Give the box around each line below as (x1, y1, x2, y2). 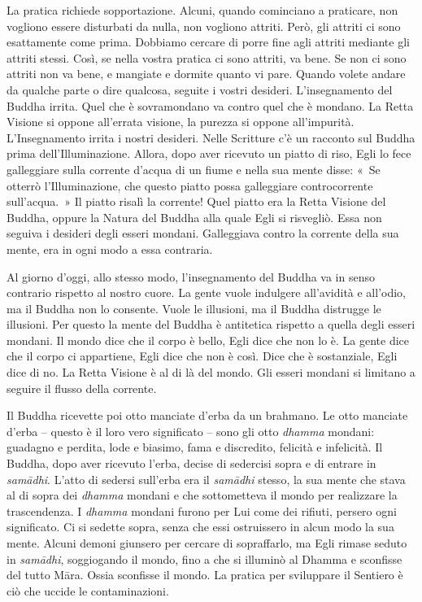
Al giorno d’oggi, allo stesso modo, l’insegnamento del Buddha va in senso (7, 268, 375, 285)
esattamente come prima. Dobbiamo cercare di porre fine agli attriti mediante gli (7, 33, 410, 50)
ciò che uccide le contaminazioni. (7, 582, 169, 599)
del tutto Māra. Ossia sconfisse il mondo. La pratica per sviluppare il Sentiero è (7, 566, 403, 583)
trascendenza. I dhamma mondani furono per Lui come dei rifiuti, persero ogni (7, 502, 397, 519)
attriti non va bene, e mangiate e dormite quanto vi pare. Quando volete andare (7, 65, 406, 82)
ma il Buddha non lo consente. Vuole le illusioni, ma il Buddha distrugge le (7, 299, 381, 316)
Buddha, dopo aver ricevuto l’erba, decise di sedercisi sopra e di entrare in (7, 455, 376, 472)
